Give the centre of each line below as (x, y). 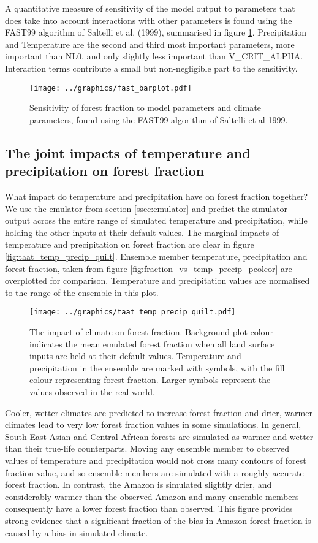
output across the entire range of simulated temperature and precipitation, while (156, 220)
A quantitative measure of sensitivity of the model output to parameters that (150, 8)
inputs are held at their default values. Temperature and (135, 356)
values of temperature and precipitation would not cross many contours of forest (156, 460)
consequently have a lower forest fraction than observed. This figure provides (149, 508)
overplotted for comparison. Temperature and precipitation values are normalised (157, 280)
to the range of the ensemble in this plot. (82, 292)
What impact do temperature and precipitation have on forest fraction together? (157, 196)
